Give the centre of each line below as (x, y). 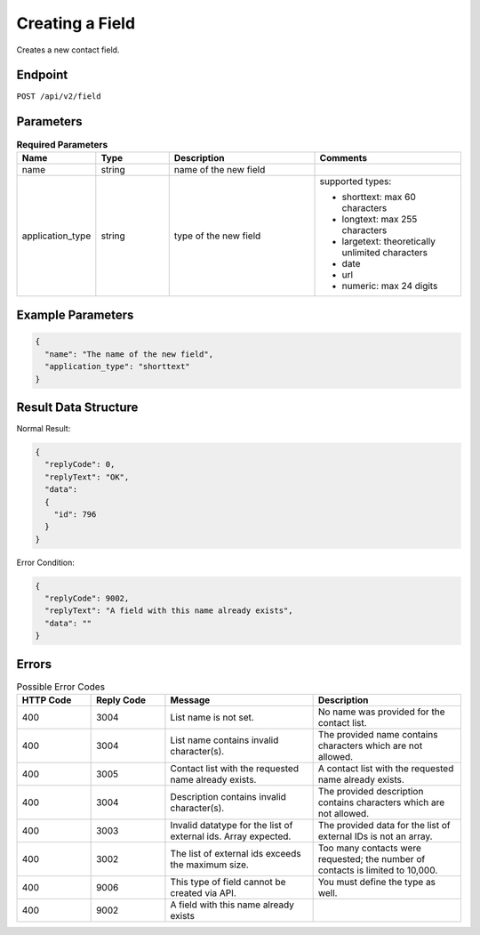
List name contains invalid (224, 740)
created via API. (204, 893)
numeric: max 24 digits (390, 286)
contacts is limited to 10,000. (378, 870)
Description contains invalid (228, 797)
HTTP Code (47, 700)
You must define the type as (376, 883)
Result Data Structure (77, 407)
